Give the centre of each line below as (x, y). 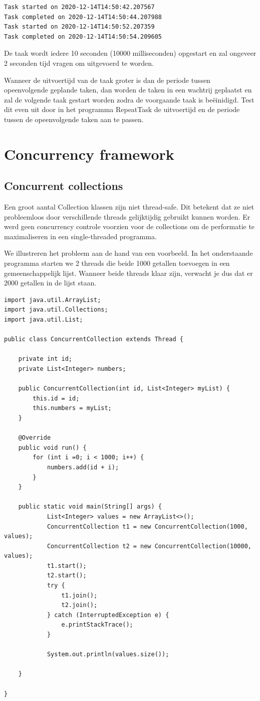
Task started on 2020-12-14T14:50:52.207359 (79, 27)
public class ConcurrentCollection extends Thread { (94, 339)
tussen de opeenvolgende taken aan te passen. (74, 119)
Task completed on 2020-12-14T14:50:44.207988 (83, 17)
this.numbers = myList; (72, 408)
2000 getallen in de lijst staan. (50, 283)
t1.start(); (67, 566)
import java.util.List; (44, 320)
